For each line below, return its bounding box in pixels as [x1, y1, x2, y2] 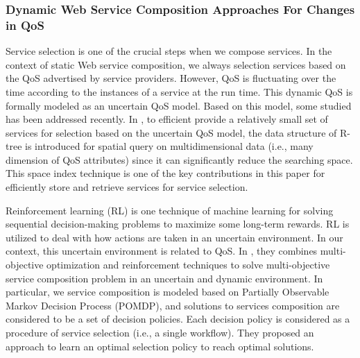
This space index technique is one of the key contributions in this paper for [6, 166, 325, 180]
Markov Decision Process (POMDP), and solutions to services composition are [6, 298, 340, 312]
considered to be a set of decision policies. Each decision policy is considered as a [6, 312, 350, 326]
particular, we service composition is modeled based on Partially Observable [6, 284, 329, 299]
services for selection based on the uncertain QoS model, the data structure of [6, 125, 337, 139]
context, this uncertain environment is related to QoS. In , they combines [6, 244, 318, 258]
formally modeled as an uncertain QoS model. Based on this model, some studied [6, 98, 352, 112]
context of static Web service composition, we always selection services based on [6, 57, 346, 71]
